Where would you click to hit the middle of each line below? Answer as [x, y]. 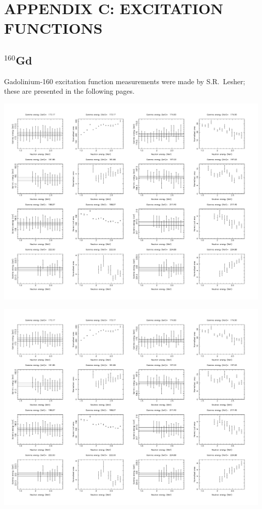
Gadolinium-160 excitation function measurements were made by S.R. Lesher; [125, 81]
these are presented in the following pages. [69, 91]
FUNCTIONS [53, 28]
